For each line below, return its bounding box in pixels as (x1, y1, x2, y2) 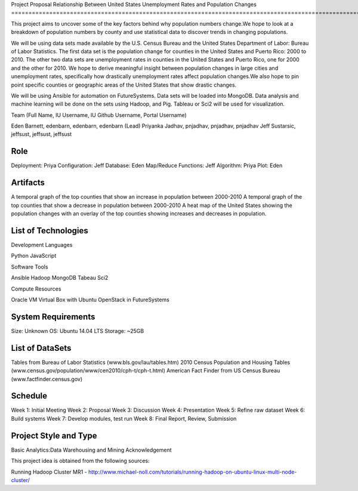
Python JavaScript (11, 252, 57, 260)
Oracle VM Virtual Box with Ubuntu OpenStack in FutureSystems (11, 296, 170, 303)
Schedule (11, 391, 48, 401)
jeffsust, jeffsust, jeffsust (11, 131, 72, 138)
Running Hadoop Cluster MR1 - (11, 468, 87, 475)
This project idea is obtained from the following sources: (11, 457, 150, 465)
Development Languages (11, 241, 73, 248)
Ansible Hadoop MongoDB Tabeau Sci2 (11, 274, 109, 282)
